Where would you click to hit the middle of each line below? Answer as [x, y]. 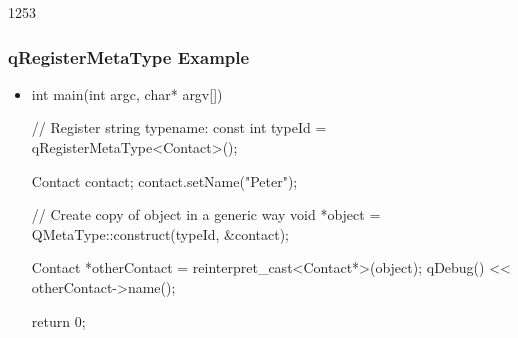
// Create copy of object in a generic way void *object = [206, 214]
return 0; [58, 320]
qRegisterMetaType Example [129, 56]
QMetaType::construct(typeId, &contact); [160, 233]
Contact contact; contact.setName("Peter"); [164, 180]
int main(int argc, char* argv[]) [127, 93]
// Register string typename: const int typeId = [179, 127]
